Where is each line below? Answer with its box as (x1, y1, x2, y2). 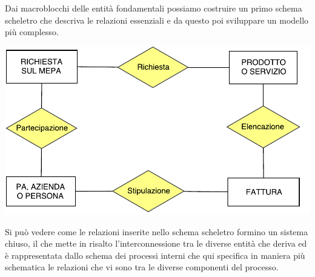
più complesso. (5, 25, 59, 38)
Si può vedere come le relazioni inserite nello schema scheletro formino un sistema (5, 225, 308, 238)
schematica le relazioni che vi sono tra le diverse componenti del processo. (5, 261, 279, 273)
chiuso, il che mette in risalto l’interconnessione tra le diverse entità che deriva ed (5, 237, 307, 250)
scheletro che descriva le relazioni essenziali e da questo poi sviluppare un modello (5, 13, 309, 26)
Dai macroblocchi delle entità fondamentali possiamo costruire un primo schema (5, 2, 302, 14)
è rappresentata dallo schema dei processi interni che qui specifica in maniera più (5, 249, 305, 261)
